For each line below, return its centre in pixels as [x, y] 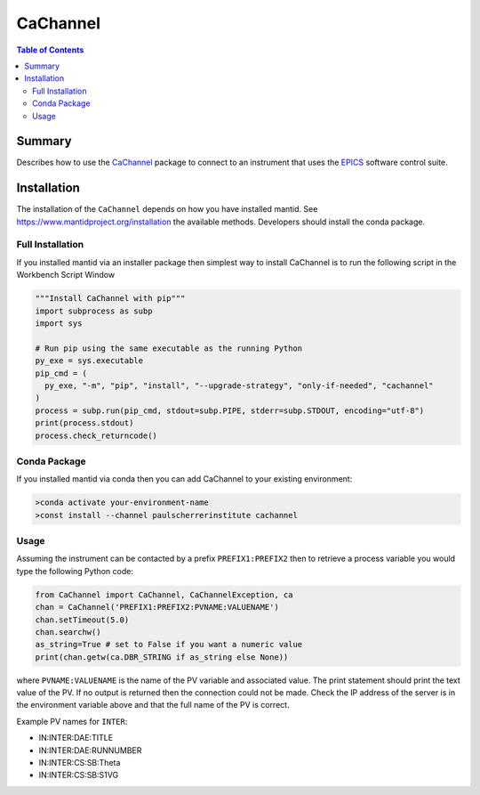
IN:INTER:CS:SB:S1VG [79, 775]
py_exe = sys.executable [89, 361]
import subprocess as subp [94, 311]
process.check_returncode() [96, 435]
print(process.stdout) [84, 423]
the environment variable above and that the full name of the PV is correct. [153, 705]
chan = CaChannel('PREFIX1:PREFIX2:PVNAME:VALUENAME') [157, 607]
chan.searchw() [68, 632]
